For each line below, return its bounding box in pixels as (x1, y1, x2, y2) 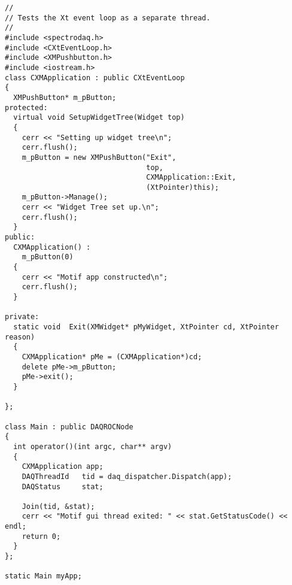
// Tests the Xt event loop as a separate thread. (5, 13, 211, 22)
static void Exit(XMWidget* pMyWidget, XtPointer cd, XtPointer (13, 323, 279, 331)
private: (5, 313, 39, 322)
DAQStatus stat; (22, 482, 104, 491)
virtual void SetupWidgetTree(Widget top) (13, 113, 185, 122)
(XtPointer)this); (146, 183, 219, 192)
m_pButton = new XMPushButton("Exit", (22, 153, 177, 162)
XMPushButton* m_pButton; (13, 93, 117, 102)
